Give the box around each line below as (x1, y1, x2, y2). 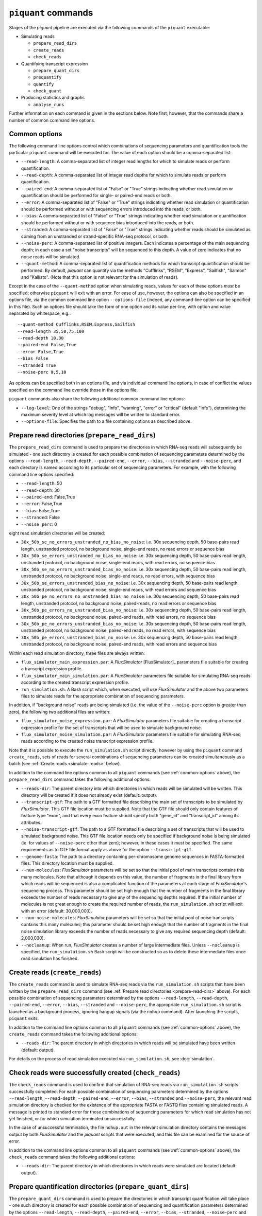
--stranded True (17, 362, 56, 368)
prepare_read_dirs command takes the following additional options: (9, 776, 151, 783)
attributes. (21, 820, 42, 825)
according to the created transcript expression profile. (21, 680, 130, 685)
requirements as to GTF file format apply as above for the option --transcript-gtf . (21, 847, 193, 853)
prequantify (33, 74, 62, 80)
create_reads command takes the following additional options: (9, 1031, 138, 1037)
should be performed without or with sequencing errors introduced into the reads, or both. (21, 206, 202, 212)
